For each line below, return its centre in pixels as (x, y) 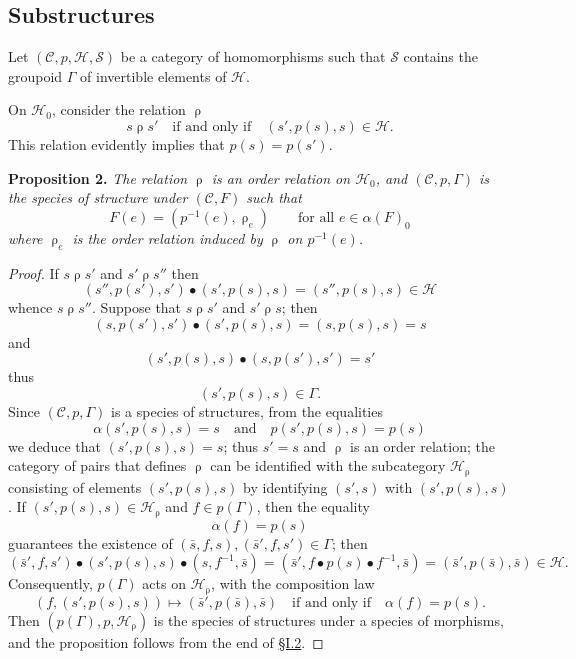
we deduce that (54, 445)
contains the (440, 56)
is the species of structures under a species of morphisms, (328, 619)
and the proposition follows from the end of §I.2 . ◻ (166, 641)
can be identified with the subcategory (328, 465)
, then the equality (313, 506)
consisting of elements (75, 486)
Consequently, (50, 583)
